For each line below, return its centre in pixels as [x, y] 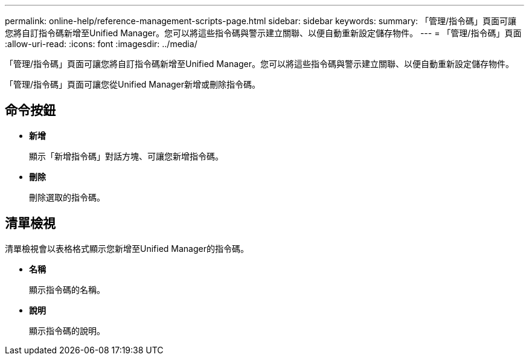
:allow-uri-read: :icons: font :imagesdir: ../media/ [101, 44]
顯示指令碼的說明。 [67, 330]
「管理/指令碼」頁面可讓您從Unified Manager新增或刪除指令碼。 [133, 84]
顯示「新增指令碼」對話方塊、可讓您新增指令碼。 [126, 156]
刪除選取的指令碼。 [67, 197]
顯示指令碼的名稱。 [67, 289]
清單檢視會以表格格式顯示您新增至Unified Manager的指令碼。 [127, 248]
